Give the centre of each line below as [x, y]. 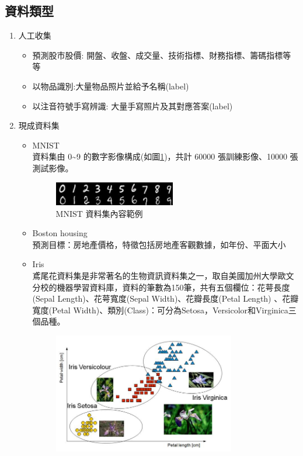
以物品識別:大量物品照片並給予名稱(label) [111, 86]
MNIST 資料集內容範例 [99, 213]
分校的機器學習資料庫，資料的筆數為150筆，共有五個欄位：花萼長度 [161, 287]
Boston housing [60, 233]
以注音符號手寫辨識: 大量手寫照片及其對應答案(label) [133, 106]
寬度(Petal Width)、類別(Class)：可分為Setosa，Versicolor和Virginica [160, 310]
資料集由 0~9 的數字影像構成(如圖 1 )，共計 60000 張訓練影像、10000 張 [165, 156]
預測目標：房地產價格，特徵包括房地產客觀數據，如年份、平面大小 [159, 244]
